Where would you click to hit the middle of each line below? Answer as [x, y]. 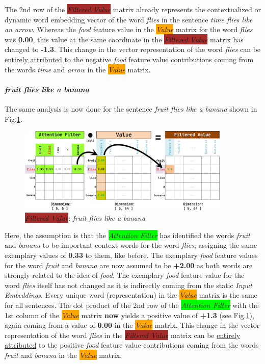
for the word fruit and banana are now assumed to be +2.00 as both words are [129, 265]
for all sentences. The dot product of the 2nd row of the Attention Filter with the [132, 305]
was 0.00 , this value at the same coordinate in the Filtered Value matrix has [124, 39]
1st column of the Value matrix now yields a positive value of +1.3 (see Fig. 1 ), [129, 315]
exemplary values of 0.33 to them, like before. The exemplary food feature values [131, 255]
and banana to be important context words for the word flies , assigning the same [131, 245]
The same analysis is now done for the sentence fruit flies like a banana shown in [131, 108]
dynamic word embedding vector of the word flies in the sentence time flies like [129, 19]
